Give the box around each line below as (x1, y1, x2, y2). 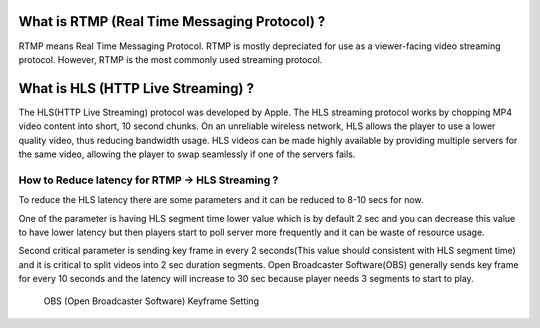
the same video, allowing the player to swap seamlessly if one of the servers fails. (18, 148, 356, 160)
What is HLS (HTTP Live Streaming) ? (18, 80, 255, 97)
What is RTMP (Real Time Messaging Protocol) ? (18, 13, 326, 30)
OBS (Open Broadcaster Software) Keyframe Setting (43, 295, 260, 307)
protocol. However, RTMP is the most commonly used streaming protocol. (18, 53, 323, 65)
